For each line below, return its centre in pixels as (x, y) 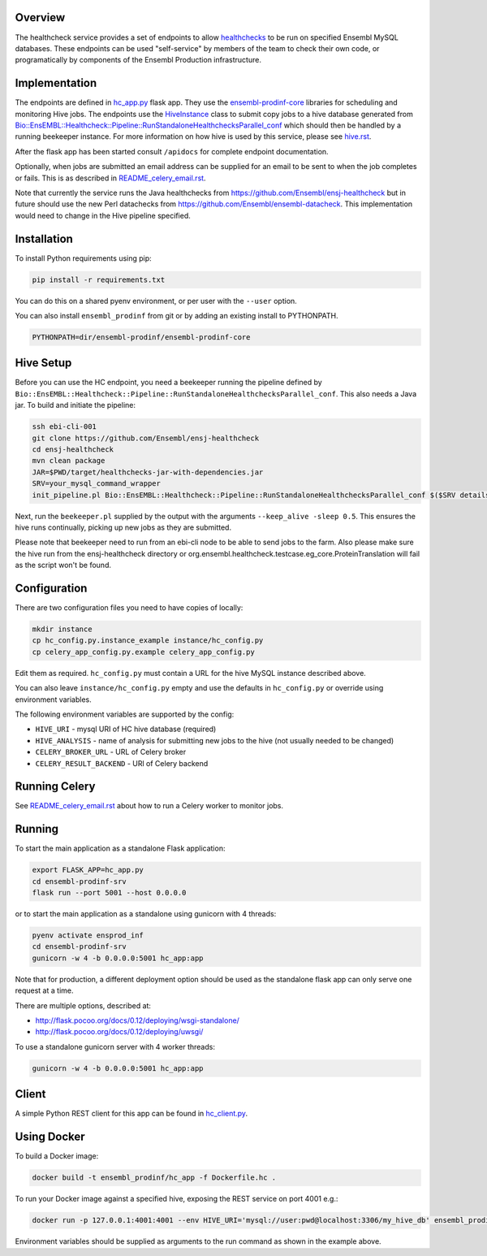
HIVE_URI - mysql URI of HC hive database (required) (126, 729)
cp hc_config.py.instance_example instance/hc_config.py (148, 641)
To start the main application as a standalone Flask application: (120, 848)
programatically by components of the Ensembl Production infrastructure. (138, 60)
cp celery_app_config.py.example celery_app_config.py (143, 652)
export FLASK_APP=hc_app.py (88, 870)
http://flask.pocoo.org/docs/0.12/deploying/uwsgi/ (119, 1032)
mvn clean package (69, 461)
